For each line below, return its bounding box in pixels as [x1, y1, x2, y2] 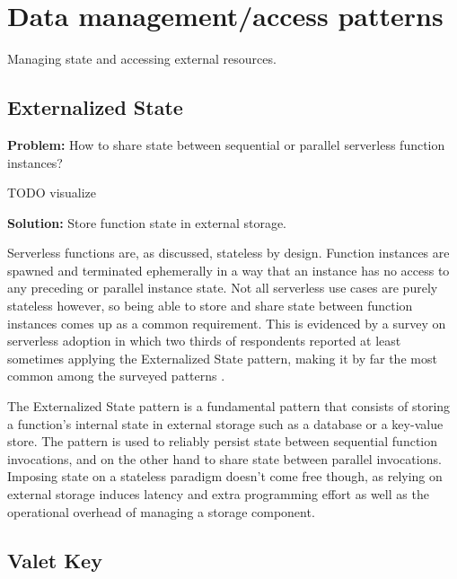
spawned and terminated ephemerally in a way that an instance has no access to [7, 260, 450, 279]
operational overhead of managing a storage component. [7, 502, 315, 521]
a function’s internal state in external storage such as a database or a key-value [7, 414, 444, 433]
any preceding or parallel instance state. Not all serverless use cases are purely [7, 278, 438, 297]
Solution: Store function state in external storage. [7, 213, 286, 232]
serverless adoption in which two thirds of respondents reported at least [7, 331, 401, 350]
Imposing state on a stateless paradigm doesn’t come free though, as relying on [7, 467, 443, 486]
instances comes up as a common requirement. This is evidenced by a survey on [7, 313, 446, 332]
